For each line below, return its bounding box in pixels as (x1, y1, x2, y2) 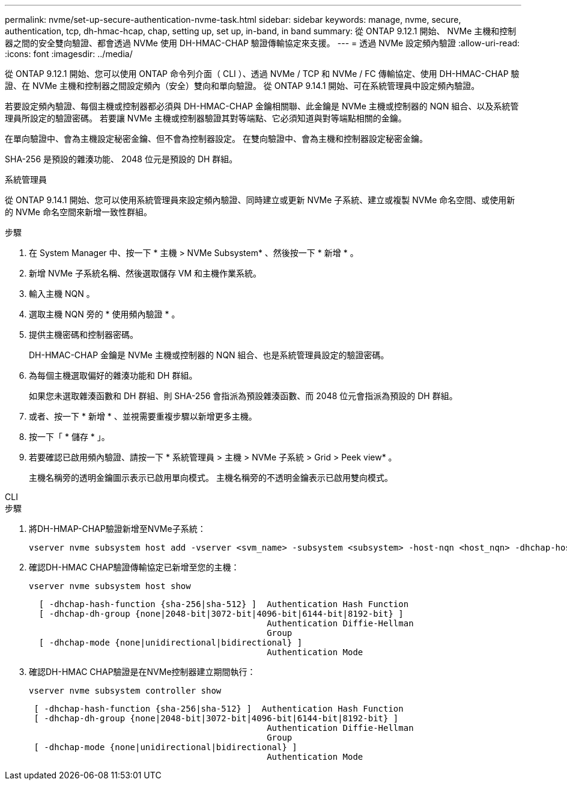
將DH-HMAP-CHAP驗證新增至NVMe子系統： (29, 524, 206, 534)
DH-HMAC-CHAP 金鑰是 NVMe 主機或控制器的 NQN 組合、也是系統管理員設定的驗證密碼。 (29, 350, 389, 360)
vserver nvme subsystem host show (29, 581, 191, 591)
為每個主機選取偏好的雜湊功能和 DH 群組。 (29, 370, 198, 380)
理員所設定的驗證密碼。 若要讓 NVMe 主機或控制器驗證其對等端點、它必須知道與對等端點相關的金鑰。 (5, 113, 407, 123)
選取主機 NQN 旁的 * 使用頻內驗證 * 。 (29, 309, 180, 319)
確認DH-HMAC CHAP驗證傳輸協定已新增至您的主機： (29, 562, 240, 572)
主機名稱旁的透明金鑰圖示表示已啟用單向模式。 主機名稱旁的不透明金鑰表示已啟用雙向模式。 (29, 472, 393, 483)
